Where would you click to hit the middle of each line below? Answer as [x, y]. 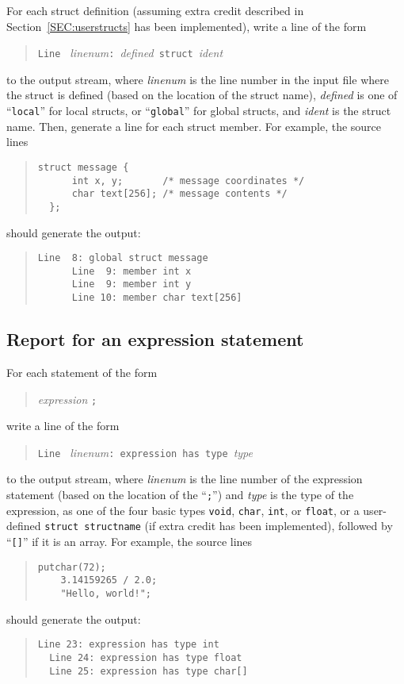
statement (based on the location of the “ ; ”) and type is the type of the [180, 495]
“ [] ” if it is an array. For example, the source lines [130, 541]
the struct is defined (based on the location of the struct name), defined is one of [202, 95]
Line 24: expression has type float [146, 657]
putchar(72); [72, 567]
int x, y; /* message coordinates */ [188, 181]
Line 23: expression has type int [128, 645]
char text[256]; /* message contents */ [179, 194]
